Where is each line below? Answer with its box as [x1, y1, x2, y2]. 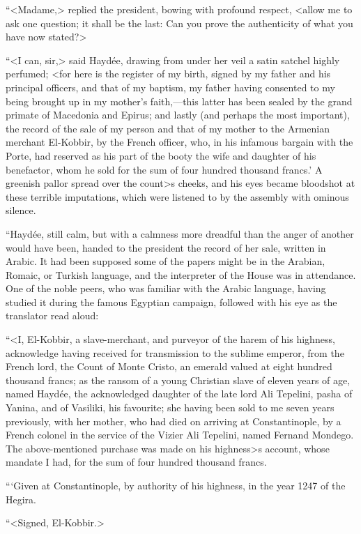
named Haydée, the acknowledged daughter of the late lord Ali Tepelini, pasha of [6, 386, 353, 401]
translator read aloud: [6, 308, 99, 323]
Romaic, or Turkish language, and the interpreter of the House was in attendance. [6, 267, 356, 282]
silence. [6, 203, 36, 218]
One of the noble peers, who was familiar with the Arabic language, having [6, 281, 326, 296]
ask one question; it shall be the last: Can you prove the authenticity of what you [6, 15, 353, 30]
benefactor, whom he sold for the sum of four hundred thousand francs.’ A [6, 162, 323, 176]
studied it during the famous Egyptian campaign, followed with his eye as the [6, 294, 337, 309]
